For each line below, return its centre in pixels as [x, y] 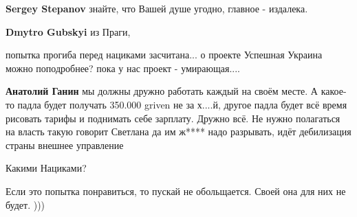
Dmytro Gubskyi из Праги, [68, 31]
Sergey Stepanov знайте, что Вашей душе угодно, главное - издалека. [157, 8]
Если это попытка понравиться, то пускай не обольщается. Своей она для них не [176, 191]
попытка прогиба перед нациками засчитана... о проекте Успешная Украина [164, 55]
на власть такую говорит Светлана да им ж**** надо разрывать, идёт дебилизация [178, 132]
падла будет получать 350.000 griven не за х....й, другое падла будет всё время [182, 104]
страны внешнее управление [65, 145]
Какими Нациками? [46, 168]
